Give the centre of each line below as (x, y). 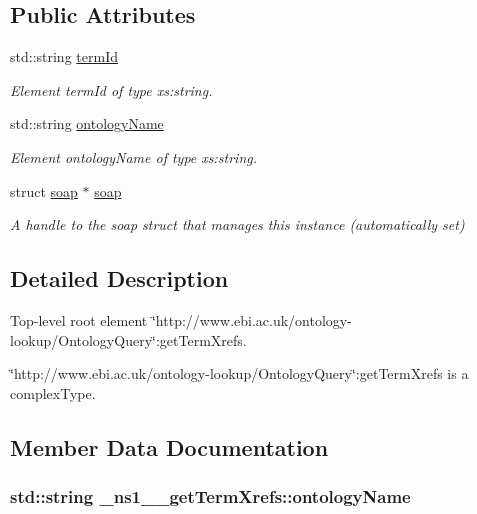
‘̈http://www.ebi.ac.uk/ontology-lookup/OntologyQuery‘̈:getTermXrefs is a (239, 373)
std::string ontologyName (87, 123)
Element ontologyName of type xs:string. (134, 156)
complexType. (53, 392)
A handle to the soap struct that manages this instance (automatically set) (237, 224)
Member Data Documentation (169, 446)
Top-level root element (79, 319)
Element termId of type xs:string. (111, 89)
